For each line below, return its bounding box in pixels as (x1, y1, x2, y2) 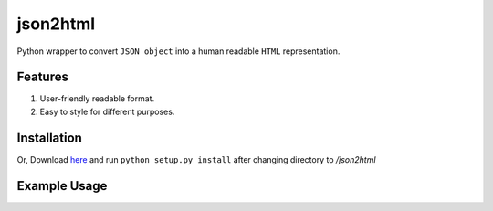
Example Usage (16, 178, 108, 194)
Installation (16, 130, 82, 145)
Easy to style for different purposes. (39, 106, 175, 117)
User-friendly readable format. (39, 93, 155, 104)
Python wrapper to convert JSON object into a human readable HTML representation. (16, 46, 341, 57)
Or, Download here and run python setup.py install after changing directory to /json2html (16, 153, 376, 164)
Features (16, 69, 68, 85)
